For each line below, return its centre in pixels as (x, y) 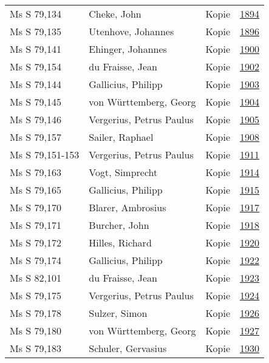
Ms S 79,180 (36, 331)
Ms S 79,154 (36, 66)
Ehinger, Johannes (128, 49)
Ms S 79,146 (36, 119)
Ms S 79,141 (36, 49)
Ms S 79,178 (36, 313)
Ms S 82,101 (36, 278)
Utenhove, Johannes (131, 31)
